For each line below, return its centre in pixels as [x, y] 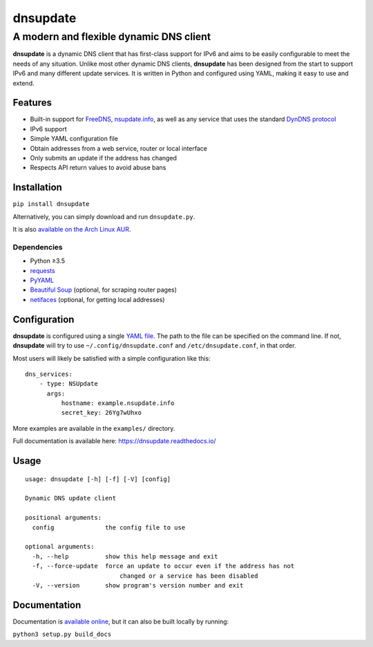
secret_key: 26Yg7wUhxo [101, 413]
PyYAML [42, 281]
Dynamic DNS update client [71, 498]
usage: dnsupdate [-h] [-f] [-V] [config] [98, 479]
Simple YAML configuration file [74, 139]
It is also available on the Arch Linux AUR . [72, 229]
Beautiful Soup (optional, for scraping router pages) [104, 290]
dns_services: [49, 374]
